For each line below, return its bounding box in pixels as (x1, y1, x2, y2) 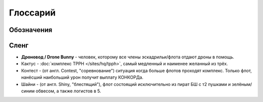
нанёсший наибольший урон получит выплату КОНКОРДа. (21, 74, 144, 80)
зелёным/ (231, 81, 252, 87)
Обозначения (9, 26, 53, 34)
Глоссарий (9, 7, 56, 18)
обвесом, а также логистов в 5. (36, 88, 101, 94)
